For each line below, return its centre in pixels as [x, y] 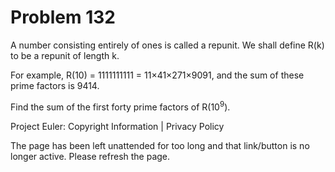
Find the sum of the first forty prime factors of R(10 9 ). [120, 106]
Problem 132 [63, 17]
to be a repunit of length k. [65, 55]
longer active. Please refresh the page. [90, 156]
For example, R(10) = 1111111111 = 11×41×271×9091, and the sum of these [157, 75]
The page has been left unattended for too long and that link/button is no [160, 145]
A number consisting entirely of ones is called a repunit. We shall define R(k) [167, 45]
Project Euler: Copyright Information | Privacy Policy [117, 126]
